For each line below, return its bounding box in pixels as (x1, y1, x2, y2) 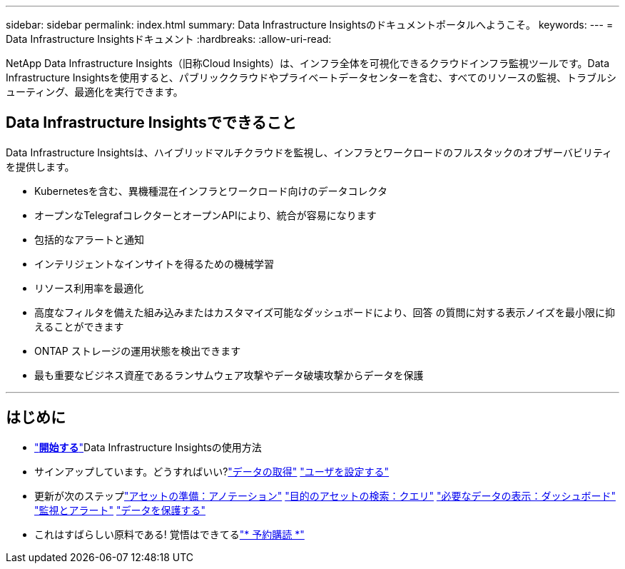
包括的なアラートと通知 (34, 233, 144, 246)
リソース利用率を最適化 (34, 281, 144, 294)
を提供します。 (6, 160, 75, 173)
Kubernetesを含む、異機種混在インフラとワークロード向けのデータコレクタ (34, 184, 387, 197)
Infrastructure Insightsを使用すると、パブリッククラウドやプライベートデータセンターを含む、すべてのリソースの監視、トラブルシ (6, 71, 617, 84)
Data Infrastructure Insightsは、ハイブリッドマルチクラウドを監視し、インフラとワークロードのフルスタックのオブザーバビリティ (6, 146, 613, 158)
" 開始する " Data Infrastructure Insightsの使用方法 (34, 440, 262, 453)
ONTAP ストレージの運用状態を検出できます (34, 344, 241, 357)
